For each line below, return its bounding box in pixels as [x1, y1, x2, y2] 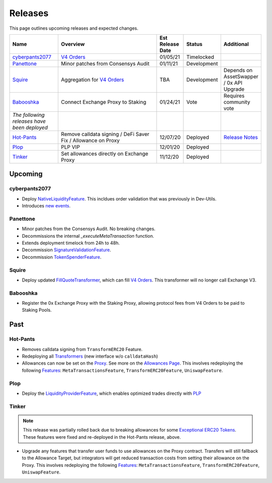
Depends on [223, 66, 253, 74]
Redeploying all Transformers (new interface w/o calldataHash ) [22, 353, 158, 360]
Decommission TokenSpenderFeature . [22, 254, 102, 260]
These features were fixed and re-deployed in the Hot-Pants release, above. [23, 434, 181, 440]
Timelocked [186, 53, 214, 60]
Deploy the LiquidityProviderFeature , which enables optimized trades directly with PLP [22, 390, 201, 396]
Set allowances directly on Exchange [61, 150, 149, 157]
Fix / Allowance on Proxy [61, 136, 120, 144]
